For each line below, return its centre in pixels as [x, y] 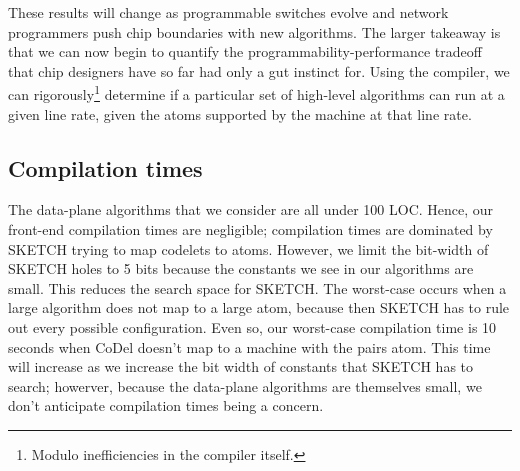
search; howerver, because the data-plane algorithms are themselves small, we [245, 385]
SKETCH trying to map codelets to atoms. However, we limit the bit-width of [248, 248]
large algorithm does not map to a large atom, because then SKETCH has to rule [259, 307]
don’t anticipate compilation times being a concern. [166, 405]
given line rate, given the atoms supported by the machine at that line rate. [240, 113]
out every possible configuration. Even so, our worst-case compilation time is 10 [252, 326]
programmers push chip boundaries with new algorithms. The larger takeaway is [254, 31]
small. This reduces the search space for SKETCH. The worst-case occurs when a [257, 287]
